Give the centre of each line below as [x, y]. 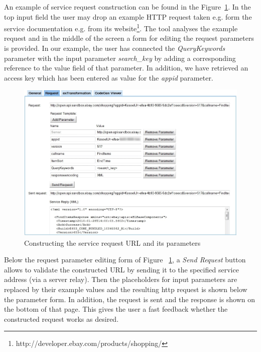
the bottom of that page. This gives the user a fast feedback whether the [116, 309]
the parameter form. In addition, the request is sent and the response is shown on [130, 299]
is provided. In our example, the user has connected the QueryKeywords [115, 48]
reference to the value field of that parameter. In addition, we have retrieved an [126, 68]
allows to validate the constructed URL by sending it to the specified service [121, 269]
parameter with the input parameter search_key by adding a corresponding [120, 58]
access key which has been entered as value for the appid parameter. [109, 77]
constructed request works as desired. [61, 319]
